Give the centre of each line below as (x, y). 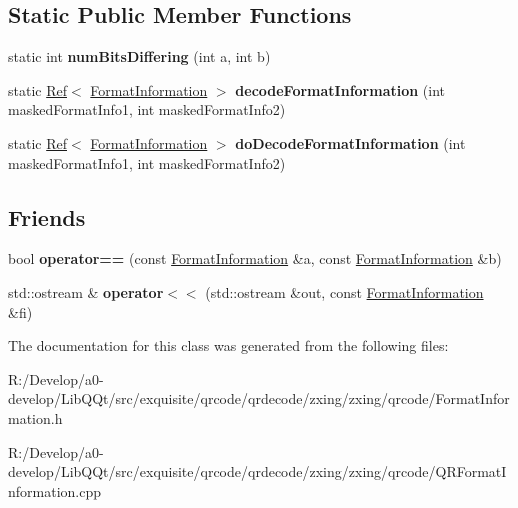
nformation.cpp (55, 490)
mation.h (35, 417)
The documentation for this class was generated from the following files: (228, 345)
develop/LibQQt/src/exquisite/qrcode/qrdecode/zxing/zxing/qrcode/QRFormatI (257, 471)
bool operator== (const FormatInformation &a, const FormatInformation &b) (255, 258)
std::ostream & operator (86, 291)
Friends (47, 216)
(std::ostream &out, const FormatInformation (344, 291)
